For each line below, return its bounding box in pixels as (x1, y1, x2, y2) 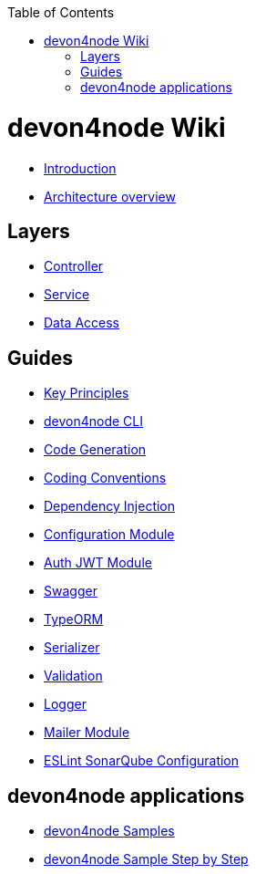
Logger (44, 696, 87, 713)
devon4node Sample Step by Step (44, 851, 249, 868)
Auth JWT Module (44, 555, 152, 571)
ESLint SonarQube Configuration (44, 753, 240, 769)
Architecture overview (44, 188, 176, 204)
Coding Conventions (44, 470, 167, 486)
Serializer (44, 640, 100, 656)
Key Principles (44, 385, 129, 401)
